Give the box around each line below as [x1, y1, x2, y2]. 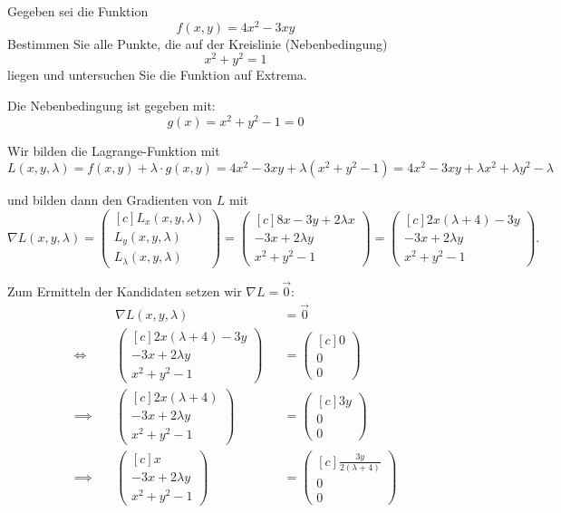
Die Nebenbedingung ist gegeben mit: [7, 95, 216, 114]
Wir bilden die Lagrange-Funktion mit [7, 140, 220, 160]
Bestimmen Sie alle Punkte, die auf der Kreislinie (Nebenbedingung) [7, 34, 388, 53]
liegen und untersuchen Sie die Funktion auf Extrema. [7, 65, 307, 84]
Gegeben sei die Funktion [7, 2, 149, 20]
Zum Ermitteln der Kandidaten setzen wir [7, 282, 242, 301]
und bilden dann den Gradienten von [7, 190, 213, 209]
